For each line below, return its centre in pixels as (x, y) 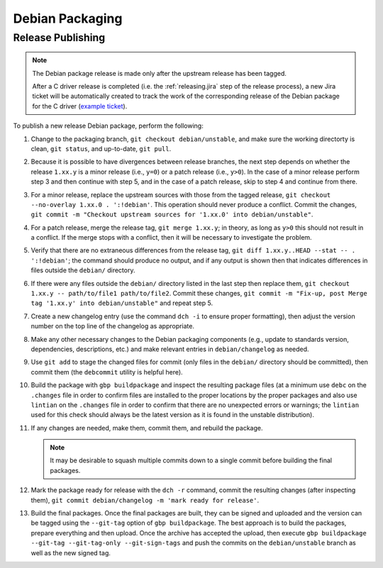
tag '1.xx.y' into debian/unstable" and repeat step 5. (122, 303)
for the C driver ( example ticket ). (80, 106)
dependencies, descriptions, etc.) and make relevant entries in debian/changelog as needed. (170, 349)
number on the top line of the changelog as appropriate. (113, 326)
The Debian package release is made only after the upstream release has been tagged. (160, 73)
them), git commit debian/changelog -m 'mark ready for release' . (145, 500)
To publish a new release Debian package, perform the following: (108, 126)
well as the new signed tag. (71, 552)
